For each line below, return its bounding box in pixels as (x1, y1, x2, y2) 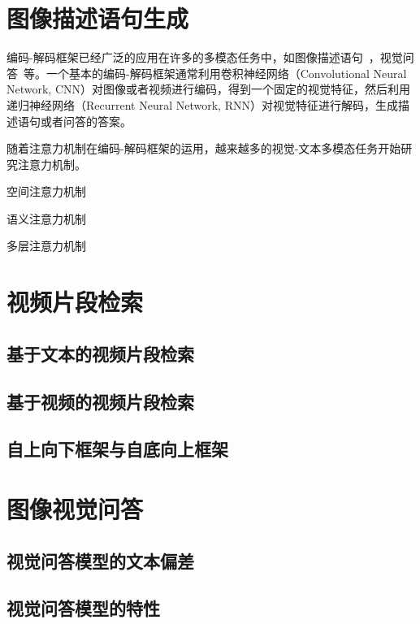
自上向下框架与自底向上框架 (6, 436, 228, 461)
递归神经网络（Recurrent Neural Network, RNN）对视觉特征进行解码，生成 (6, 96, 398, 113)
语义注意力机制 (6, 210, 86, 227)
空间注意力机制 (6, 183, 86, 200)
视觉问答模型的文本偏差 (6, 548, 194, 573)
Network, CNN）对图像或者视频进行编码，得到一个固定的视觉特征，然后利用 (6, 80, 411, 97)
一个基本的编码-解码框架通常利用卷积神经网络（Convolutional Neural (45, 64, 407, 81)
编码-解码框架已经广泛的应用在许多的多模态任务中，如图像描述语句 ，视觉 (6, 49, 403, 66)
